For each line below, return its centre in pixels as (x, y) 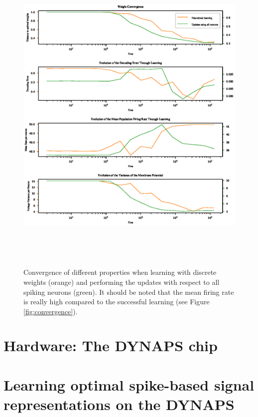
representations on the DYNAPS (119, 404)
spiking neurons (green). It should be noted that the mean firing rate (129, 292)
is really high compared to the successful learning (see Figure (117, 302)
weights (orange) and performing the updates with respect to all (122, 282)
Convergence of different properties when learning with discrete (120, 272)
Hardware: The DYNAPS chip (111, 345)
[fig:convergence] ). (51, 311)
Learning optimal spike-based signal (129, 384)
